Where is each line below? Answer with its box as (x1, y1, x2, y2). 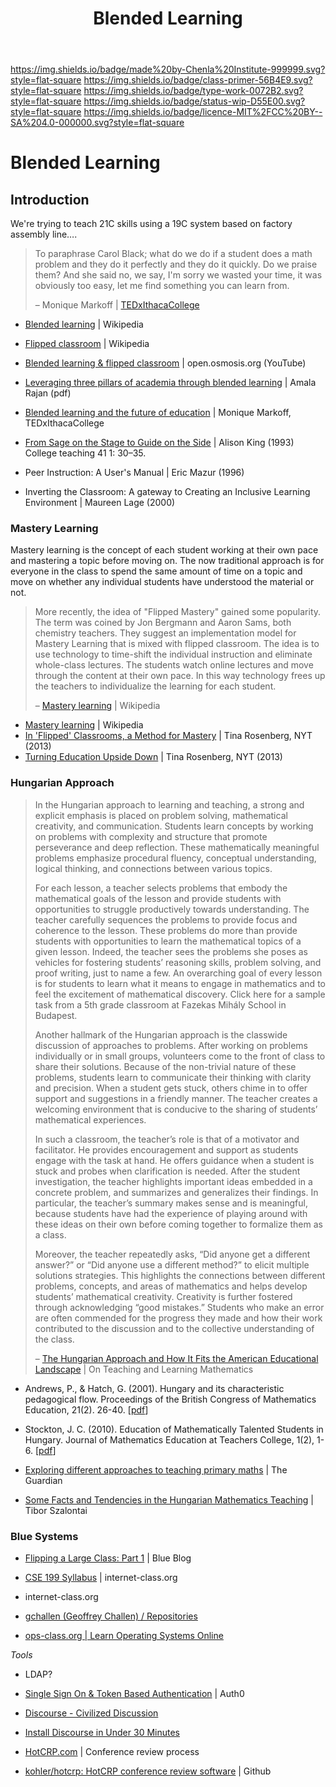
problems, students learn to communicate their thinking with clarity (34, 1071, 312, 1083)
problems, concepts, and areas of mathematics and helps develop (34, 1280, 308, 1292)
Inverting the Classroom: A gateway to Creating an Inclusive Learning (24, 486, 311, 498)
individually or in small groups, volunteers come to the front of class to (34, 1050, 326, 1062)
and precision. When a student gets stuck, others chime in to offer (34, 1082, 308, 1094)
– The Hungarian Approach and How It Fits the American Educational (34, 1352, 319, 1364)
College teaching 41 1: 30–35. (24, 447, 147, 459)
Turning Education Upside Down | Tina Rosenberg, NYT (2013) (24, 751, 283, 763)
